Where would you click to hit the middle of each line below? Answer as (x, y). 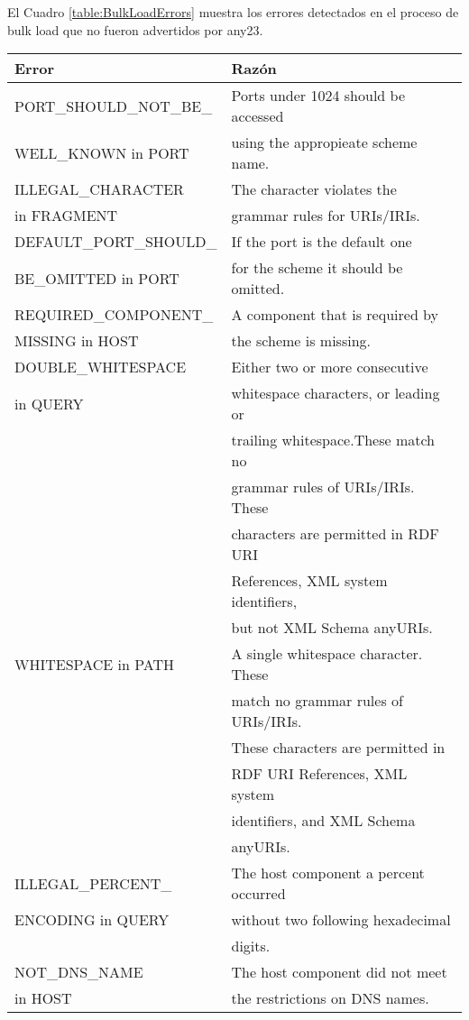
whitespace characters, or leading (336, 393)
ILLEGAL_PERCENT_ (93, 883)
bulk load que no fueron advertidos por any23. (135, 29)
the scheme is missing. (301, 341)
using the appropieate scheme (324, 142)
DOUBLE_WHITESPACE (101, 367)
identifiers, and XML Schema (323, 821)
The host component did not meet (339, 972)
